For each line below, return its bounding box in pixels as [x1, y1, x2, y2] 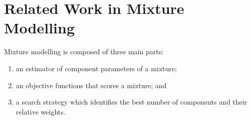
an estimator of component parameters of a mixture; [16, 63, 177, 73]
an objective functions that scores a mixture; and [16, 80, 167, 90]
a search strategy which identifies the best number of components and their [16, 97, 247, 107]
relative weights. [16, 106, 66, 117]
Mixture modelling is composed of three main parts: [4, 46, 164, 57]
